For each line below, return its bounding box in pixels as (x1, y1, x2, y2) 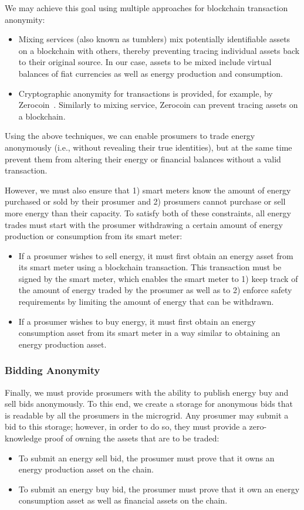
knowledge (5, 432, 42, 444)
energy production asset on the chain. (18, 463, 154, 475)
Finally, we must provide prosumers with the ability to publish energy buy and (5, 386, 289, 398)
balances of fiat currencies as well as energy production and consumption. (18, 67, 283, 79)
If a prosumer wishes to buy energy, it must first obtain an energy (18, 315, 256, 327)
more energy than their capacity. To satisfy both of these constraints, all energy (5, 206, 291, 219)
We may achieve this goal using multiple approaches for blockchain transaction (5, 2, 288, 13)
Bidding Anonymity (5, 363, 100, 378)
